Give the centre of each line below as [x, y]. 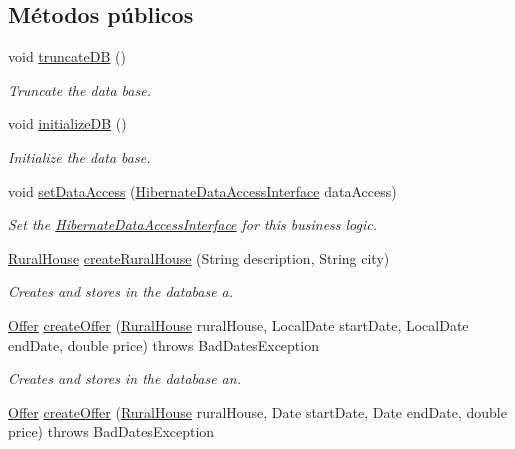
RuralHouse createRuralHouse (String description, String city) [199, 257]
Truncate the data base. [79, 89]
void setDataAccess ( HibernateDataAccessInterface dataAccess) [202, 190]
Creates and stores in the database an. [124, 378]
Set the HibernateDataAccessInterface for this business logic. [193, 224]
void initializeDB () [67, 123]
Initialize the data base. [79, 156]
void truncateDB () [67, 56]
